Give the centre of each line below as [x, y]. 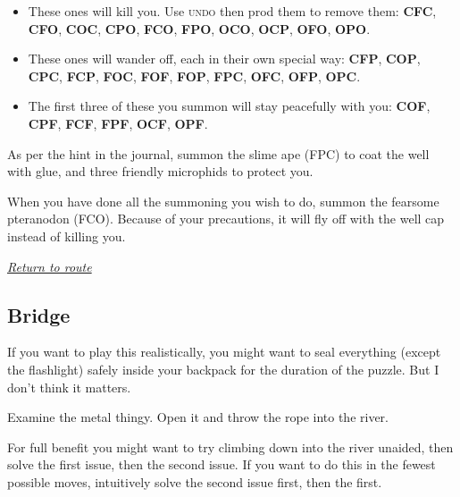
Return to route [50, 266]
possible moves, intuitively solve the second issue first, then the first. [195, 481]
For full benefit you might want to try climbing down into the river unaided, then [230, 446]
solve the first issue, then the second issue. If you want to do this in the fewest [222, 464]
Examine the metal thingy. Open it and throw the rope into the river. [198, 417]
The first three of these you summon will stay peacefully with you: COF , [229, 106]
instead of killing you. [67, 236]
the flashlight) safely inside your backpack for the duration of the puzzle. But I [223, 369]
